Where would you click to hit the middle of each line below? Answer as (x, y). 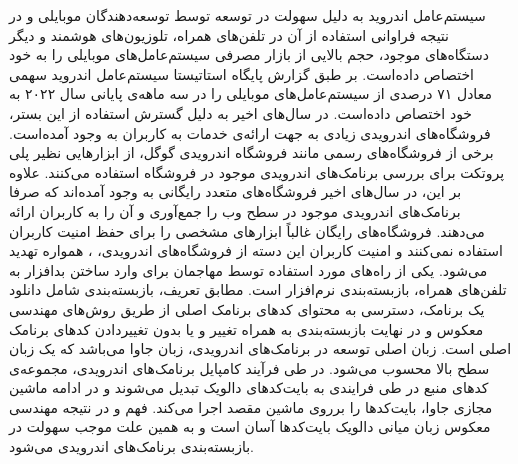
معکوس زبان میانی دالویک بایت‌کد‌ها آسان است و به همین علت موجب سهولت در (250, 426)
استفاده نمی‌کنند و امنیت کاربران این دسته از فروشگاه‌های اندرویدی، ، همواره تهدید (256, 250)
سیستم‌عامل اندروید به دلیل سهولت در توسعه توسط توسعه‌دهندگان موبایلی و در (247, 15)
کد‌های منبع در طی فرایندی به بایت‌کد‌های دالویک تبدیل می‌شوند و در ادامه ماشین (249, 387)
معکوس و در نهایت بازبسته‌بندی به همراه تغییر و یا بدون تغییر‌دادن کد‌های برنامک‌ (246, 328)
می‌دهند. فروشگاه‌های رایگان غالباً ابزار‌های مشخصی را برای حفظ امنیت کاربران (247, 230)
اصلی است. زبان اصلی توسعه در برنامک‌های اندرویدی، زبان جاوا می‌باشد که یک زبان (260, 348)
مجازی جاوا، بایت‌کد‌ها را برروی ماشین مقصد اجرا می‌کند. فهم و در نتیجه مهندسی (251, 406)
